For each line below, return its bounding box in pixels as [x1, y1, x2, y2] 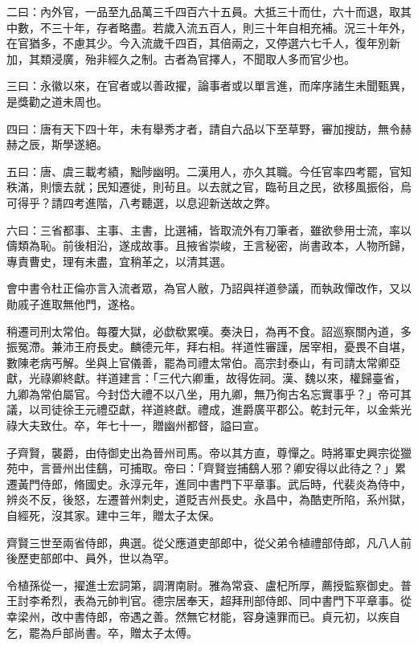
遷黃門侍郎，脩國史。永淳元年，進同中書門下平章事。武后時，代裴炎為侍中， [6, 475, 412, 492]
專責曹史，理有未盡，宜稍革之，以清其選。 [6, 252, 232, 269]
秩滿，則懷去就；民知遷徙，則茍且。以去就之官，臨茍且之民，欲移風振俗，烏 [6, 178, 412, 195]
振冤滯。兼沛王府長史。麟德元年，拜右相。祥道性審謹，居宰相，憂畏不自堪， [6, 338, 412, 355]
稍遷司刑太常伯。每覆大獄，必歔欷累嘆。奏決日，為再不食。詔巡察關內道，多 [6, 322, 412, 339]
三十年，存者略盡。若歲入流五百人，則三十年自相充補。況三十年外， [51, 18, 412, 35]
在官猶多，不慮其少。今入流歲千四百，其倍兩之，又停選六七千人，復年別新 [6, 35, 400, 51]
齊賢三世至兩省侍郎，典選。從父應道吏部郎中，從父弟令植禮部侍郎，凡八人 [6, 534, 400, 550]
